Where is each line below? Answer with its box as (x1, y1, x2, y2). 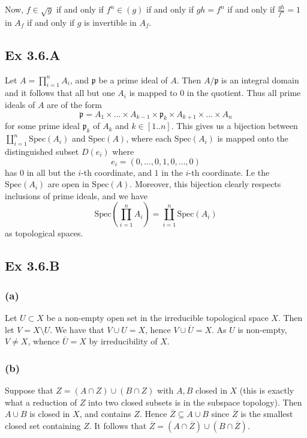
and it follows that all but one (5, 86, 115, 99)
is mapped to (129, 86, 177, 99)
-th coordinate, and (81, 166, 152, 178)
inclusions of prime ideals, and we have (5, 189, 148, 202)
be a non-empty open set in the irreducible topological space (46, 311, 269, 323)
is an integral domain (221, 73, 299, 86)
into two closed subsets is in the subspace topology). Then (88, 395, 302, 408)
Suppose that (5, 383, 53, 396)
